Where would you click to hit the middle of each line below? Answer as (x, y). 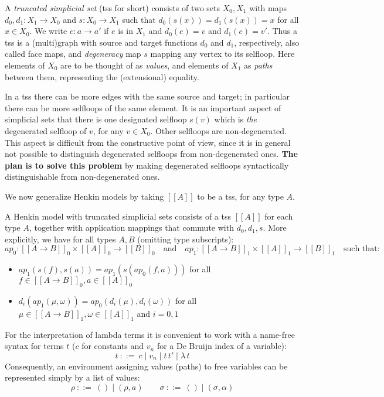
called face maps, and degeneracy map (73, 54)
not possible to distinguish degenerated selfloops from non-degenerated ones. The (151, 154)
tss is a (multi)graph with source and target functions (101, 42)
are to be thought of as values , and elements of (145, 65)
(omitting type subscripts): (186, 239)
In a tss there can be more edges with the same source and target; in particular (147, 96)
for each (279, 216)
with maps (268, 8)
